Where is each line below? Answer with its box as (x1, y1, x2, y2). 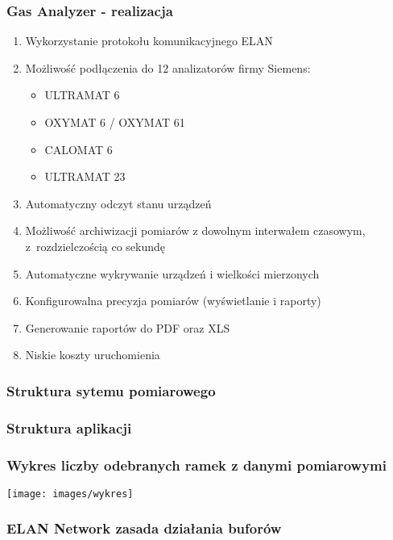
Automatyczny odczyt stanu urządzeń (25, 195, 212, 211)
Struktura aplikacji (6, 417, 132, 437)
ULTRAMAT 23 (44, 168, 126, 185)
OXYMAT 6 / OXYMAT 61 (44, 114, 185, 130)
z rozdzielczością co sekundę (25, 237, 166, 254)
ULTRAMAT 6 (44, 86, 120, 103)
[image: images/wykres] (6, 488, 134, 500)
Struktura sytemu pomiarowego (6, 380, 216, 400)
